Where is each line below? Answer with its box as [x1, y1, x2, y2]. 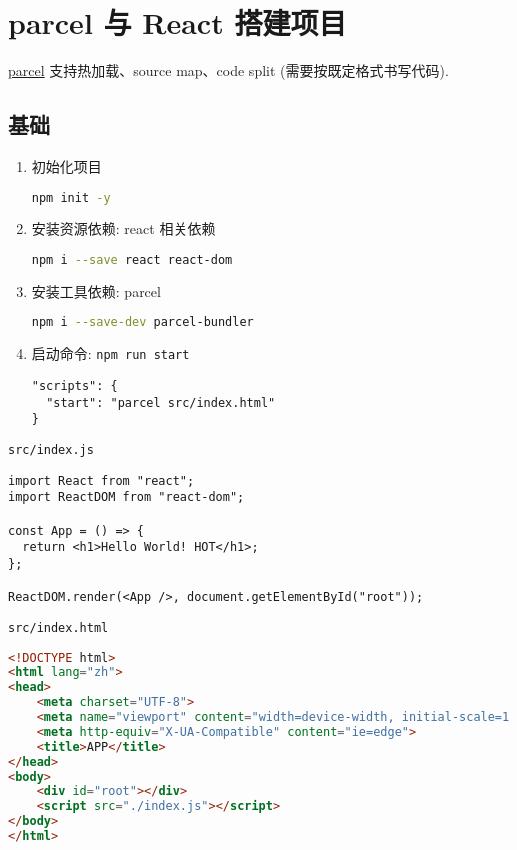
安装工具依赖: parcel [31, 280, 161, 301]
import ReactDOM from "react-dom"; [8, 490, 245, 505]
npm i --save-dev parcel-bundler [31, 315, 254, 330]
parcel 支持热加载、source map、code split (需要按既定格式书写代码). [8, 60, 449, 81]
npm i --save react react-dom [31, 252, 233, 267]
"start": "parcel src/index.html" [46, 395, 276, 410]
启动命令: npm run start [31, 343, 190, 364]
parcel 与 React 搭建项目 [8, 2, 347, 43]
